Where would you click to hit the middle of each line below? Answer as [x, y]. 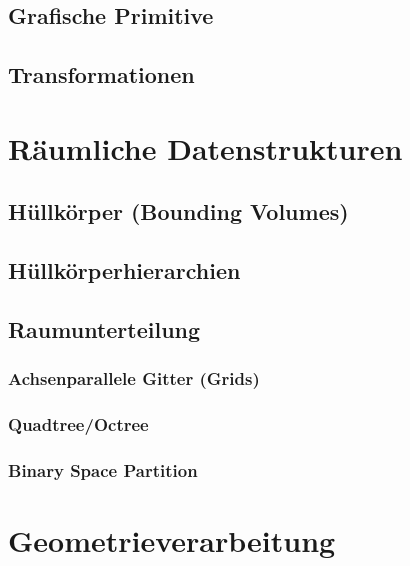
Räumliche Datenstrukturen [205, 147]
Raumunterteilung [104, 328]
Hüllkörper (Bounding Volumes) [178, 211]
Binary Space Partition [103, 469]
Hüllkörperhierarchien [124, 270]
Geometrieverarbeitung [172, 540]
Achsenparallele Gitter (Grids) [134, 378]
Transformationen [101, 74]
